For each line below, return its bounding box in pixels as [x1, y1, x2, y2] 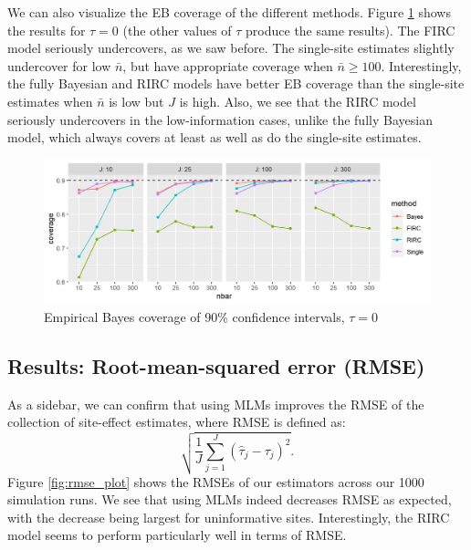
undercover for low [7, 56, 111, 75]
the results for [7, 20, 86, 39]
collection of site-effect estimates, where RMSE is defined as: [7, 412, 346, 431]
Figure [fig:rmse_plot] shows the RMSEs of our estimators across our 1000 [7, 472, 424, 491]
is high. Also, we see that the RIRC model [179, 91, 416, 110]
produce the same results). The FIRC [246, 20, 455, 39]
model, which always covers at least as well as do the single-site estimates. [7, 128, 422, 147]
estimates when [7, 91, 93, 110]
